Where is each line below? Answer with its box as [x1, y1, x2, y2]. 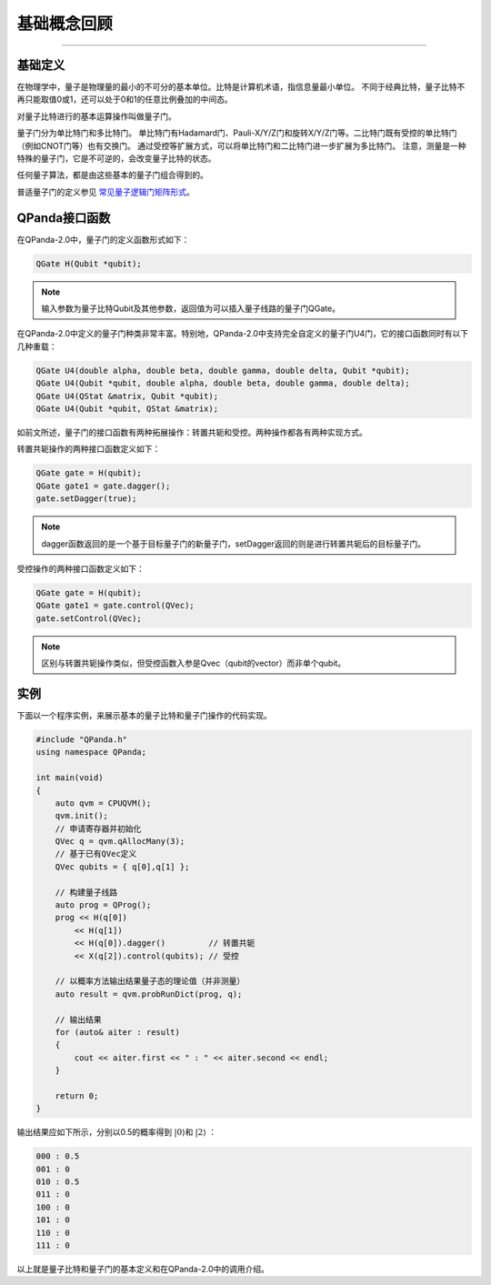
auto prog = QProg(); [55, 900, 152, 910]
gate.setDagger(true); [35, 494, 137, 504]
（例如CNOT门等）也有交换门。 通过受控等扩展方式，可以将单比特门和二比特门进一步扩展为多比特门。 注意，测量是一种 [16, 140, 466, 151]
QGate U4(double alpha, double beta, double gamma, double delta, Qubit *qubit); [35, 365, 411, 376]
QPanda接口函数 [16, 210, 111, 226]
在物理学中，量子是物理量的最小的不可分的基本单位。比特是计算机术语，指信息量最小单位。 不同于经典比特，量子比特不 [16, 82, 466, 93]
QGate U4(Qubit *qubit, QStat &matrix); [35, 404, 218, 414]
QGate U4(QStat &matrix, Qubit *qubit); [35, 391, 218, 401]
